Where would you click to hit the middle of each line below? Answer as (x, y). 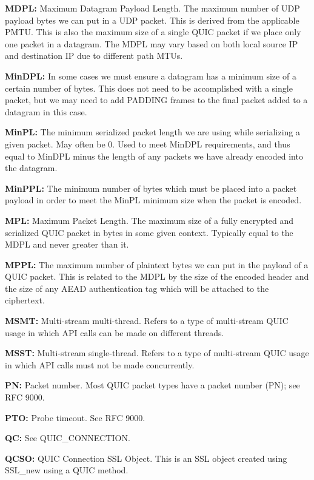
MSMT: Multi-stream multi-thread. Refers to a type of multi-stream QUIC (147, 321)
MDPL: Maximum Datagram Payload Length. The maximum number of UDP (152, 8)
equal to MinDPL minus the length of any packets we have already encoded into (154, 156)
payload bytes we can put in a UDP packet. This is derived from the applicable (152, 20)
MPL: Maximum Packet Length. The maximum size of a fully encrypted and (149, 220)
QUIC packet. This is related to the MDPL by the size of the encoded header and (157, 276)
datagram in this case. (46, 111)
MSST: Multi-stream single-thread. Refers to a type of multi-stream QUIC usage (157, 353)
